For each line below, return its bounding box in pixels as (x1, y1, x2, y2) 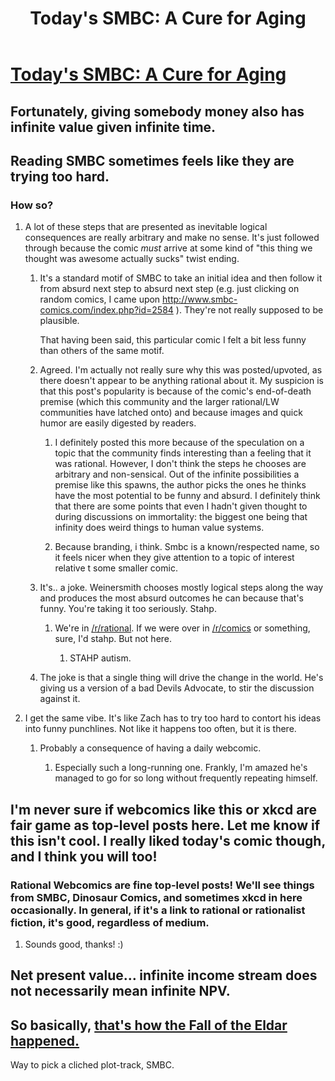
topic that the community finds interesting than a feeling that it (54, 447, 312, 459)
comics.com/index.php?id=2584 (39, 304, 174, 316)
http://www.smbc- (162, 293, 238, 306)
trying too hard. (10, 168, 110, 185)
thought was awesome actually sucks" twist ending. (24, 253, 240, 265)
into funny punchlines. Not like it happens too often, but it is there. (24, 723, 297, 735)
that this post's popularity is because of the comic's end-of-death (39, 385, 312, 397)
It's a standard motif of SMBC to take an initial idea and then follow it (39, 272, 323, 284)
